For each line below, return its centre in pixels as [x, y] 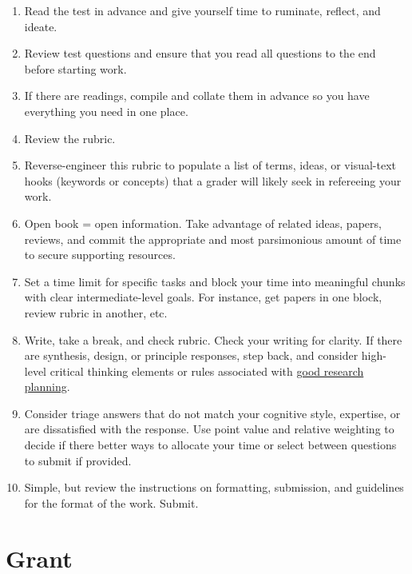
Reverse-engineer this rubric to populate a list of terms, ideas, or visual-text [210, 165]
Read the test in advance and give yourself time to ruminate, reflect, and [202, 10]
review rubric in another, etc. [96, 312]
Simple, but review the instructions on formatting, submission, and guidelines [214, 487]
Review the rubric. [70, 138]
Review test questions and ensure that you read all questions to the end [200, 53]
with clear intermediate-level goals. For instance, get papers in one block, [203, 297]
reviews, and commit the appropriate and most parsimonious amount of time [213, 239]
